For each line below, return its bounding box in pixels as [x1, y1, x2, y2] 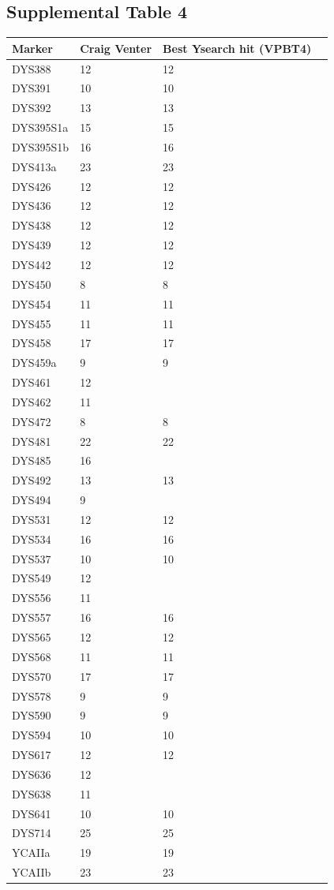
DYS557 [12, 609, 51, 626]
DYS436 [12, 197, 51, 214]
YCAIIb [12, 864, 51, 881]
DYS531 [12, 510, 51, 527]
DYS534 [12, 530, 51, 547]
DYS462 [12, 393, 51, 409]
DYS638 [12, 785, 51, 802]
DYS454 [12, 295, 51, 312]
